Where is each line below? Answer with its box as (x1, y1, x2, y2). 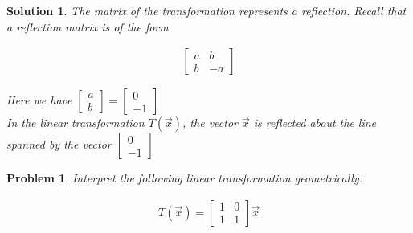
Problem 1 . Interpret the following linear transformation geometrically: (6, 170, 362, 186)
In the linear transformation (6, 114, 145, 131)
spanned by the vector (6, 136, 112, 153)
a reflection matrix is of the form (6, 18, 169, 35)
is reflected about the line (253, 114, 377, 131)
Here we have (6, 92, 72, 108)
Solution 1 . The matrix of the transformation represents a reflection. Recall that (6, 2, 407, 18)
